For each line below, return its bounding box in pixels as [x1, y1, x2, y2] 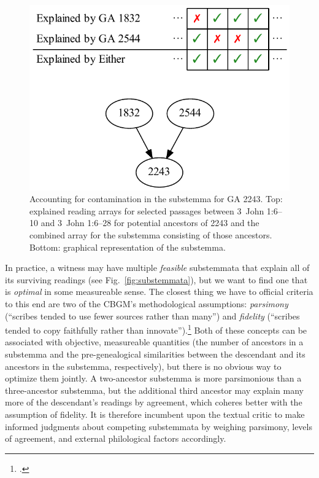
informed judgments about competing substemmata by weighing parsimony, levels [5, 420, 312, 433]
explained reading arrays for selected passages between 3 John [29, 204, 264, 217]
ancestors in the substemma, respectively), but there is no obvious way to [5, 359, 282, 372]
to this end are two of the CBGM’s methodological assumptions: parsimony [5, 297, 288, 310]
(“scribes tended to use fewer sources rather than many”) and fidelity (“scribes [5, 309, 300, 322]
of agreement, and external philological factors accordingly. [5, 432, 226, 445]
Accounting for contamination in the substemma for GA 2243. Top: [29, 192, 283, 205]
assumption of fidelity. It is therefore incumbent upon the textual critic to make [5, 407, 305, 420]
